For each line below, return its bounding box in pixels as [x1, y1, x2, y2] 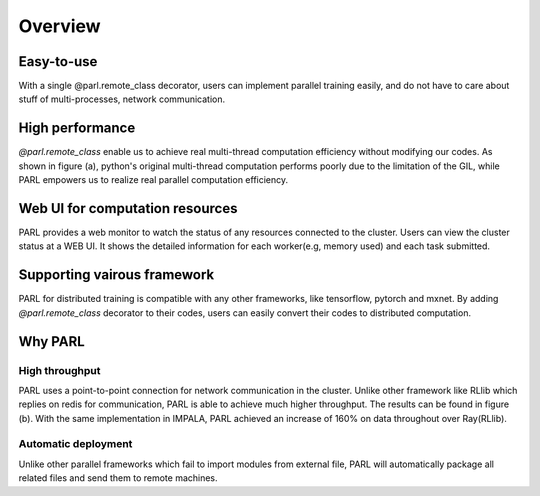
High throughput [18, 363, 101, 377]
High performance [18, 120, 136, 137]
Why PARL [18, 333, 85, 350]
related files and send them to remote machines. [18, 472, 219, 484]
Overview [18, 15, 101, 37]
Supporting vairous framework [18, 266, 215, 284]
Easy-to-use [18, 53, 98, 70]
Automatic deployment [18, 437, 133, 451]
